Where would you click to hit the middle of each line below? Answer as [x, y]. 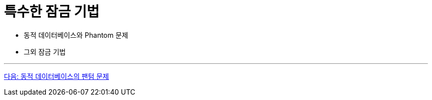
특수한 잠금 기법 [52, 12]
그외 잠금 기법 [45, 51]
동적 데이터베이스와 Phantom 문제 [76, 35]
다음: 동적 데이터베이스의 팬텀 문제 [56, 76]
